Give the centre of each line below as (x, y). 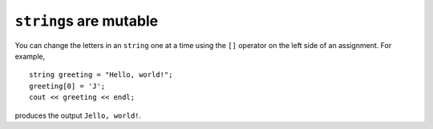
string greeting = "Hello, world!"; (101, 75)
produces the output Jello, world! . (78, 115)
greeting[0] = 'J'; (67, 86)
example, (30, 56)
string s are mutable (87, 21)
